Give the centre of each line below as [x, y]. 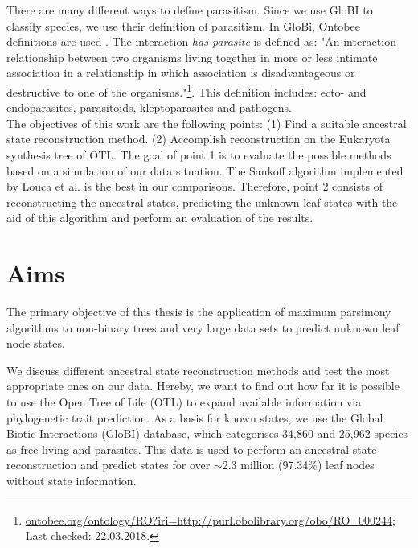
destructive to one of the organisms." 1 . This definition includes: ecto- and [186, 90]
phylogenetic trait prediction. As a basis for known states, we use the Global [195, 417]
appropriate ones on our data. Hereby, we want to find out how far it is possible [203, 386]
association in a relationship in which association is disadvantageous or [181, 73]
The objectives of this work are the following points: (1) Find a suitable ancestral [207, 123]
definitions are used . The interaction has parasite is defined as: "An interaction [201, 41]
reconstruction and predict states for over [109, 465]
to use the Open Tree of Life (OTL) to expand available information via [184, 402]
